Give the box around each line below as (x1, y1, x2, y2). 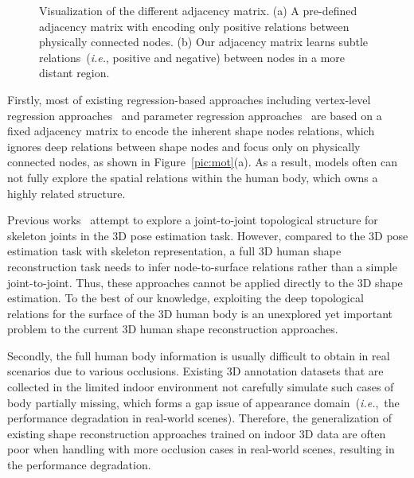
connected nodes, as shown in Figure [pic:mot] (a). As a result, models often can (7, 154, 397, 170)
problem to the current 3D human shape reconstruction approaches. (7, 321, 338, 337)
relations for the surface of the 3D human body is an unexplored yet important (7, 305, 393, 321)
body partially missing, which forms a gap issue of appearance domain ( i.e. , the (7, 394, 400, 410)
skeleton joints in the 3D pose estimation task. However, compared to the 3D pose (7, 227, 408, 243)
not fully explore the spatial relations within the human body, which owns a (7, 169, 378, 185)
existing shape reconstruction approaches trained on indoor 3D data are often (7, 425, 386, 441)
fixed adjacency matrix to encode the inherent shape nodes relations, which (7, 122, 375, 139)
